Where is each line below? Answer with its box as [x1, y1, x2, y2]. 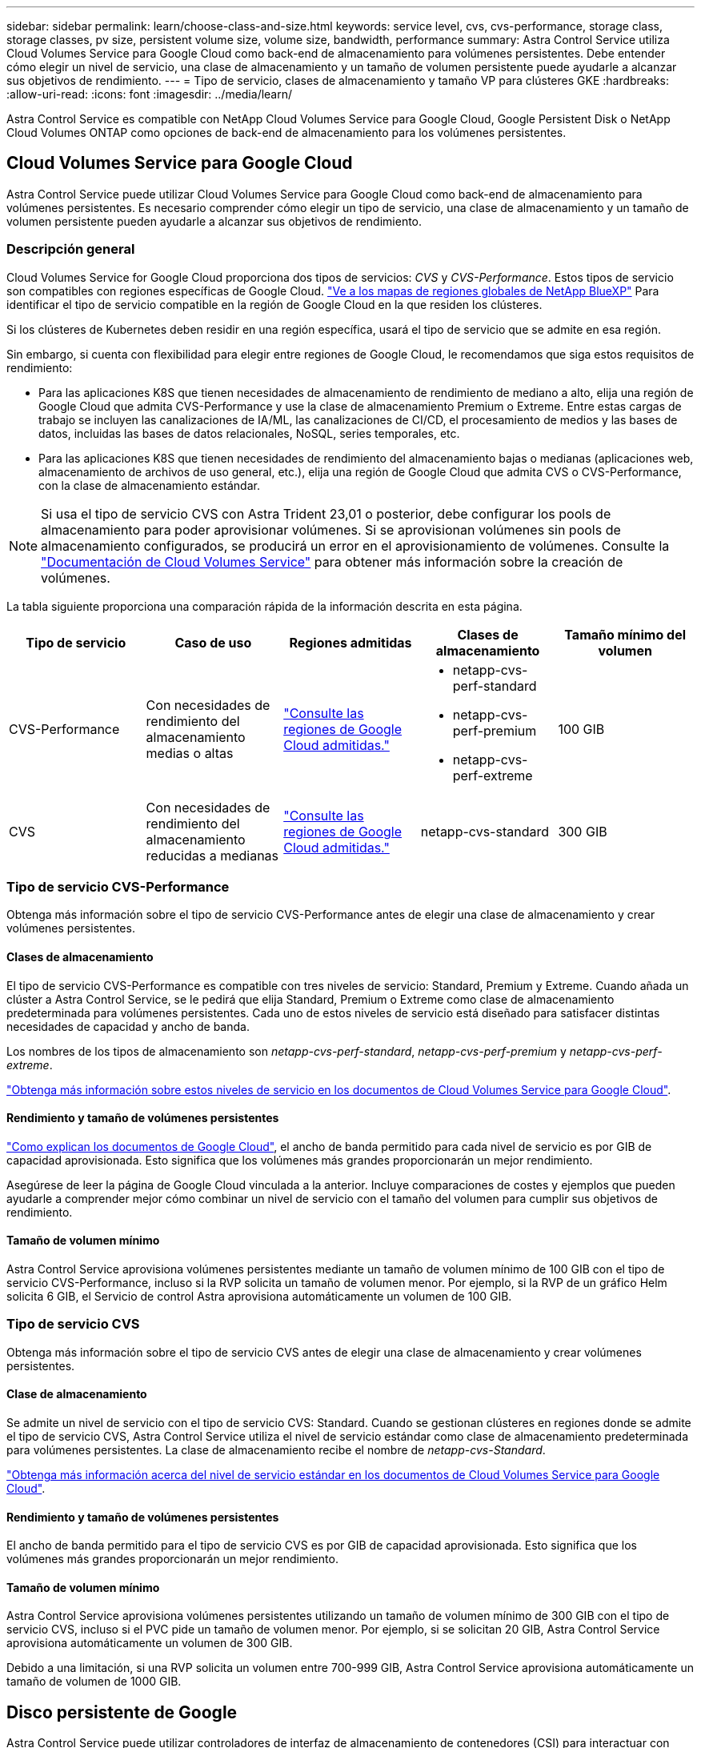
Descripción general [6, 241, 135, 258]
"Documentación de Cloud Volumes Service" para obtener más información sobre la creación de [41, 553, 623, 570]
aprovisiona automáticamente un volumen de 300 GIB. [6, 1636, 293, 1650]
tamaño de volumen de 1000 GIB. [6, 1674, 182, 1689]
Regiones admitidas [289, 634, 412, 651]
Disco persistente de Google [6, 1702, 238, 1722]
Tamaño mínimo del [564, 626, 686, 643]
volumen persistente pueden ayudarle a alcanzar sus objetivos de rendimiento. [6, 214, 423, 228]
